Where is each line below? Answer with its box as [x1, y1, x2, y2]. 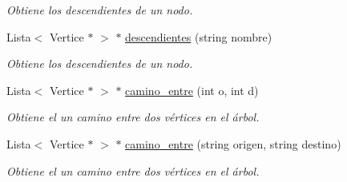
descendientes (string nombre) [125, 28, 272, 45]
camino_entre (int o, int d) [125, 81, 259, 98]
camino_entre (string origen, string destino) [125, 135, 341, 152]
